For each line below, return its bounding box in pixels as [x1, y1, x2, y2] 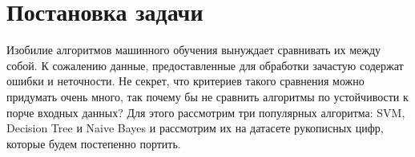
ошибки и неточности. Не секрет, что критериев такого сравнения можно [6, 73, 365, 89]
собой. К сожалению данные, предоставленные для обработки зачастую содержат [6, 57, 404, 73]
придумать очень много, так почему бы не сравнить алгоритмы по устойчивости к [6, 88, 409, 104]
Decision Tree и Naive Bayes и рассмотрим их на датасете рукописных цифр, [6, 120, 384, 136]
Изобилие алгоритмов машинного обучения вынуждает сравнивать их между [6, 41, 381, 58]
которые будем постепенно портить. [6, 135, 181, 151]
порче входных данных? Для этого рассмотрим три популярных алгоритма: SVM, [6, 104, 405, 120]
